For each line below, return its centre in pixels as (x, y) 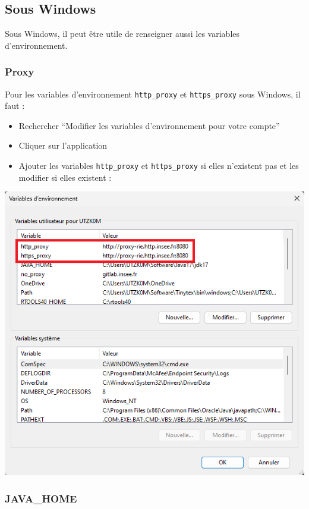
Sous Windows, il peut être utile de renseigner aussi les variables (122, 34)
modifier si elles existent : (65, 177)
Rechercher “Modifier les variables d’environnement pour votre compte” (149, 125)
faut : (15, 106)
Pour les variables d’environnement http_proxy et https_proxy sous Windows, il (153, 94)
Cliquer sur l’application (63, 145)
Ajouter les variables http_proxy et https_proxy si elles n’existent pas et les (159, 166)
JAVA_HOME (41, 498)
